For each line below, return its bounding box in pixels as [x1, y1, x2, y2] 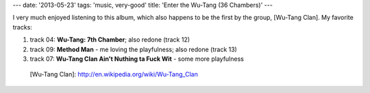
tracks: [12, 23, 32, 31]
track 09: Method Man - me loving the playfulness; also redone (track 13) [29, 45, 238, 53]
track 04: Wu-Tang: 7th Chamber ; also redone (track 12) [29, 36, 190, 44]
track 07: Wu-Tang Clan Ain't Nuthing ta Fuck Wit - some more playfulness [29, 55, 245, 63]
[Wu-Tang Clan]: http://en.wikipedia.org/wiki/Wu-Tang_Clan [29, 70, 198, 79]
